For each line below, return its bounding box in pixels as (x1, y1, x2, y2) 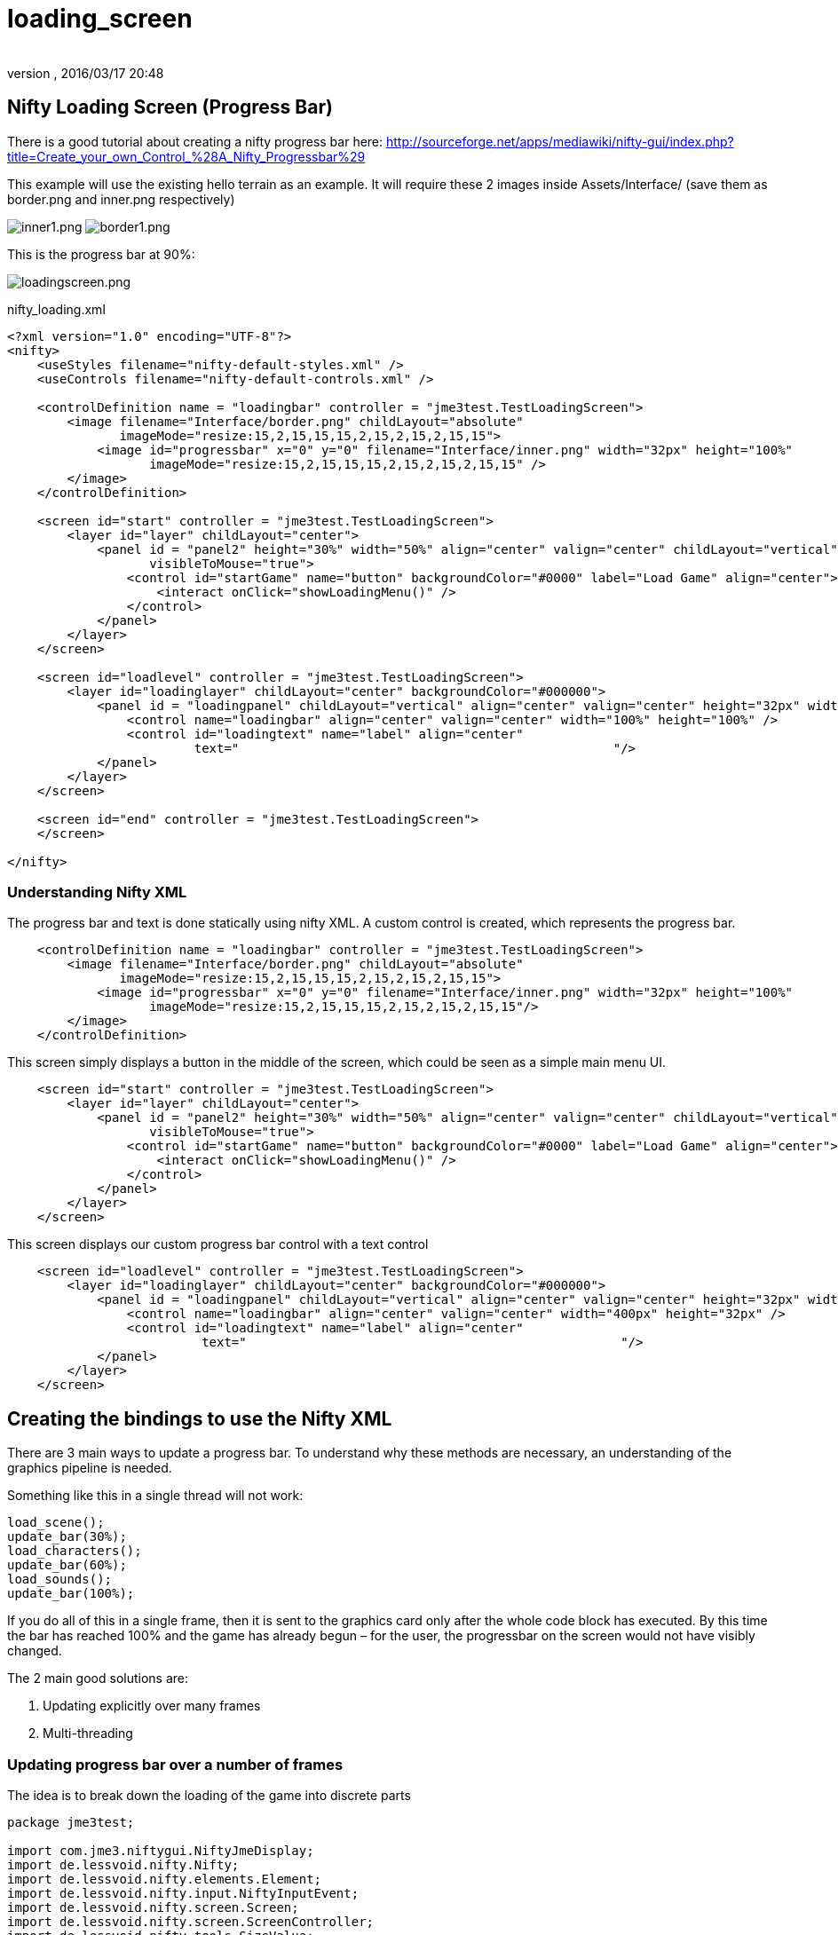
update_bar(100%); (7, 1586, 135, 1601)
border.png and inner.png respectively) (7, 191, 235, 207)
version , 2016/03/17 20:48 (7, 65, 164, 81)
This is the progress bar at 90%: (7, 246, 195, 262)
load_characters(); (7, 1544, 142, 1559)
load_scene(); (7, 1515, 105, 1530)
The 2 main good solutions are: (7, 1670, 189, 1686)
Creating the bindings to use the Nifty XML (7, 1407, 392, 1430)
